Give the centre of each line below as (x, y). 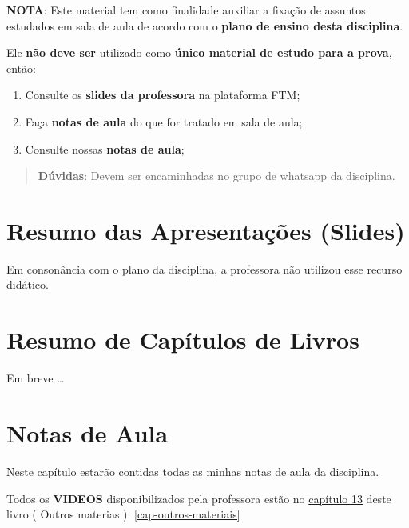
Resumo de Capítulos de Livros (183, 340)
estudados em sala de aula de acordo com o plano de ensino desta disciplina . (205, 25)
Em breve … (36, 378)
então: (21, 68)
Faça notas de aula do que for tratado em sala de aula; (164, 121)
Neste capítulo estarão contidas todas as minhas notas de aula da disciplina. (193, 471)
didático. (28, 284)
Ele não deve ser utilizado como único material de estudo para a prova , (199, 52)
